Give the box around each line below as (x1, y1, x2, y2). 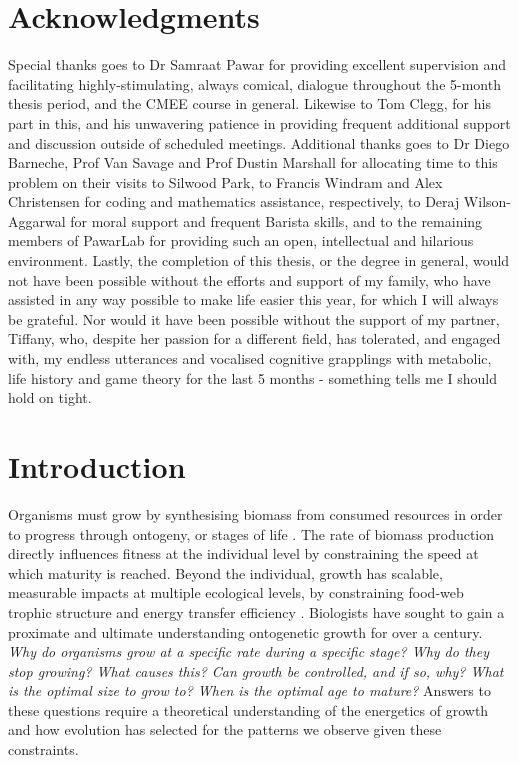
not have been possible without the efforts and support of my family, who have (8, 269, 491, 290)
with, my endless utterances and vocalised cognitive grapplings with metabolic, (8, 348, 492, 369)
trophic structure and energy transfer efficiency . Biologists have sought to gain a (8, 601, 505, 622)
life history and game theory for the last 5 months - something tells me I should (8, 367, 497, 388)
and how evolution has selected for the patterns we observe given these (8, 719, 442, 740)
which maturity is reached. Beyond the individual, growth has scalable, (8, 562, 443, 583)
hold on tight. (8, 387, 92, 408)
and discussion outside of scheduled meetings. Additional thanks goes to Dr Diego (8, 132, 510, 153)
